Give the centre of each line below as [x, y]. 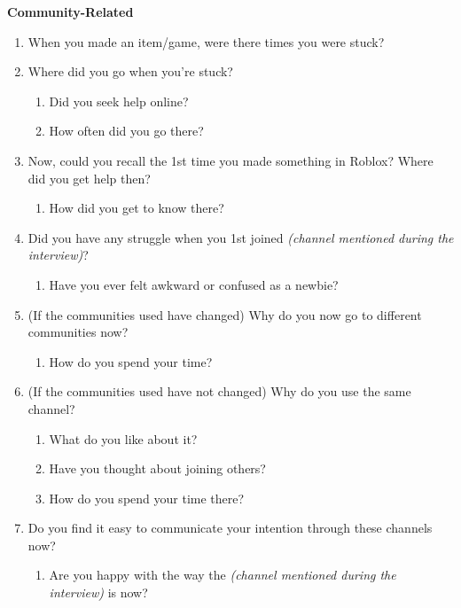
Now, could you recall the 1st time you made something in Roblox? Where [230, 160]
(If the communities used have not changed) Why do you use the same [219, 391]
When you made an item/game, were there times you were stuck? [206, 41]
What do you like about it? [123, 438]
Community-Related [70, 12]
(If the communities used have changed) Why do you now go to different [225, 314]
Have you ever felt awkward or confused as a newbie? [194, 284]
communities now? [78, 332]
